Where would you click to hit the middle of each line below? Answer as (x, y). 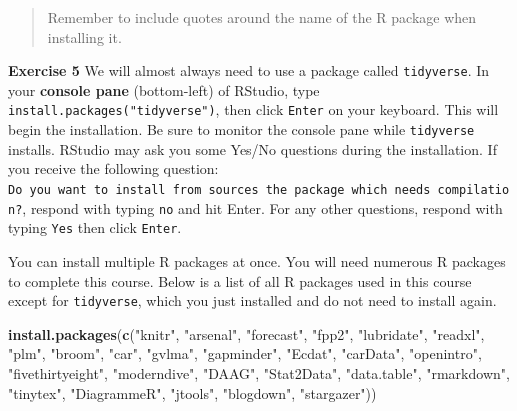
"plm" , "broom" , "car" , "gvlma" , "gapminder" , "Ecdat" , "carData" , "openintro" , (245, 353)
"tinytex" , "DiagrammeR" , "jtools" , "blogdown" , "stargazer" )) (192, 392)
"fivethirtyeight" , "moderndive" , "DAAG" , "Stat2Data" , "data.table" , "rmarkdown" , (259, 372)
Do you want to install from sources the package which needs (219, 189)
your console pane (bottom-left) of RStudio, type (164, 89)
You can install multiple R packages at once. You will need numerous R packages (257, 260)
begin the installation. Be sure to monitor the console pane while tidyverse (241, 129)
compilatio (473, 189)
